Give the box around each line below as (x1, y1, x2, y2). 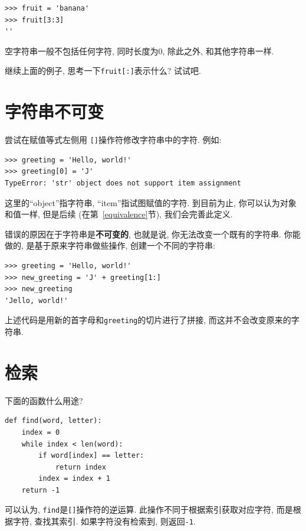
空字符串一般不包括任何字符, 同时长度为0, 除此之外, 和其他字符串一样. (5, 44, 274, 57)
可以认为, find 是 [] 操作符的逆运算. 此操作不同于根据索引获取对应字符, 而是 (5, 503, 293, 516)
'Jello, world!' (5, 296, 68, 305)
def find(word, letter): (5, 416, 102, 425)
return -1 (21, 486, 60, 494)
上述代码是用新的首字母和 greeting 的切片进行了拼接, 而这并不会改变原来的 (5, 314, 291, 326)
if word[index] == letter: (38, 451, 144, 460)
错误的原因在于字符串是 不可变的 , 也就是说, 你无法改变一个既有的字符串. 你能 (5, 227, 301, 240)
